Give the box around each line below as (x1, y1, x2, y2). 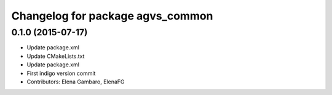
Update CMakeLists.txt (26, 52, 85, 60)
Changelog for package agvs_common (11, 9, 213, 23)
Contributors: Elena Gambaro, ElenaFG (26, 78, 125, 85)
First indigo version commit (26, 69, 96, 77)
